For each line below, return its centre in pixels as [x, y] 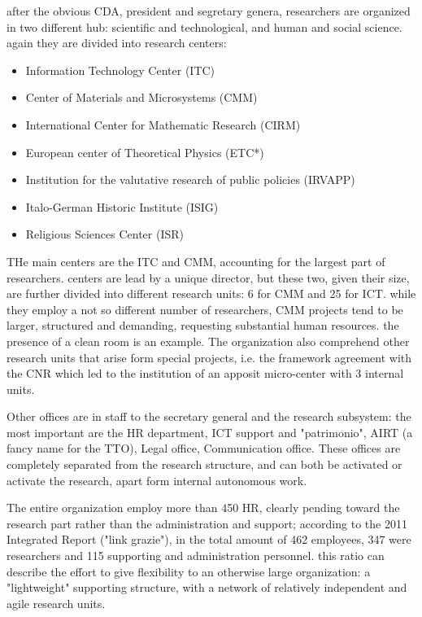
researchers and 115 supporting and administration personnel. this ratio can [196, 556]
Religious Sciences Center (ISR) [105, 234]
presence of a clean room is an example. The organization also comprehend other [208, 341]
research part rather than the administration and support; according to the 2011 [207, 523]
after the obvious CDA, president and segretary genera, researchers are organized [209, 11]
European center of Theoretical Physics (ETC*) [145, 152]
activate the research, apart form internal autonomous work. [157, 480]
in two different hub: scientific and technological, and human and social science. [204, 26]
